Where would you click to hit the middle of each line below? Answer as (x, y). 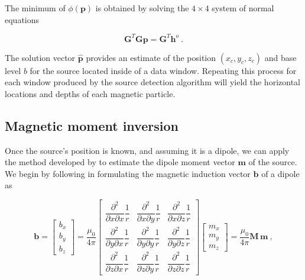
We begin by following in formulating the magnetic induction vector (128, 173)
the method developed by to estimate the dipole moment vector (120, 162)
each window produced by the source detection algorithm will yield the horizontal (152, 82)
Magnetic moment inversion (92, 125)
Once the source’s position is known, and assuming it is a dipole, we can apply (147, 150)
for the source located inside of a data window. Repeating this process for (163, 70)
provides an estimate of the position (151, 57)
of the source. (273, 162)
